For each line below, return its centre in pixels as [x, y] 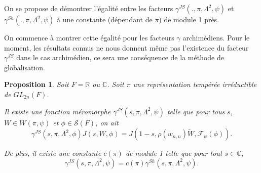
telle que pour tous [196, 111]
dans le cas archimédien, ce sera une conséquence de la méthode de [120, 57]
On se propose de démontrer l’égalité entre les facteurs [89, 8]
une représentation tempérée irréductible [195, 84]
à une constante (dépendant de [104, 19]
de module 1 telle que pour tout [174, 153]
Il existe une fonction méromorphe [58, 111]
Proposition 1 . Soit [36, 84]
